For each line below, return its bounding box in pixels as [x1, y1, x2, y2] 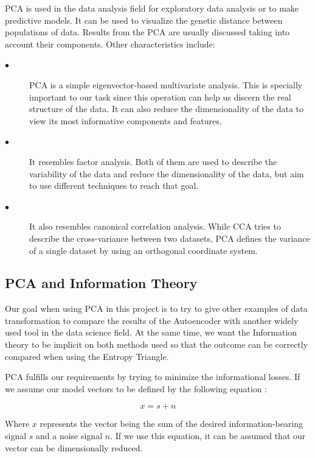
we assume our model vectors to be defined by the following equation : [5, 382, 268, 395]
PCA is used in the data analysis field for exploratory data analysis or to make [5, 2, 299, 14]
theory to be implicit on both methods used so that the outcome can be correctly [5, 338, 308, 351]
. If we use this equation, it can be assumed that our [110, 429, 306, 442]
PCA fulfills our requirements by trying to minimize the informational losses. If [5, 370, 300, 383]
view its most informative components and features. [29, 114, 222, 127]
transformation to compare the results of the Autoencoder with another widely [5, 314, 299, 326]
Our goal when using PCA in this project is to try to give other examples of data [5, 302, 308, 315]
